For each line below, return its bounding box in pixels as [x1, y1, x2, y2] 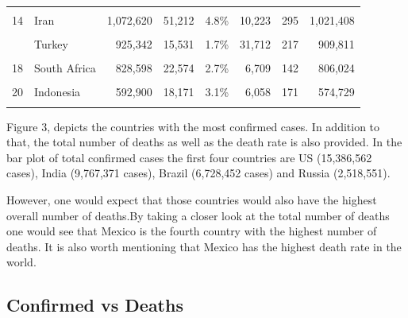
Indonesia [34, 83, 81, 100]
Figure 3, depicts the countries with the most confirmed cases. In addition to [6, 118, 380, 134]
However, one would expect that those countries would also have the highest [6, 192, 377, 207]
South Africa [34, 60, 96, 76]
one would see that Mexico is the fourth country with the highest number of [6, 223, 377, 239]
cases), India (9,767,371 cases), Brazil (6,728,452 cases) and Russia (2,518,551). [6, 165, 391, 181]
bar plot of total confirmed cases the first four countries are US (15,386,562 [6, 149, 372, 165]
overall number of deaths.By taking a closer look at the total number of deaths [6, 207, 390, 223]
